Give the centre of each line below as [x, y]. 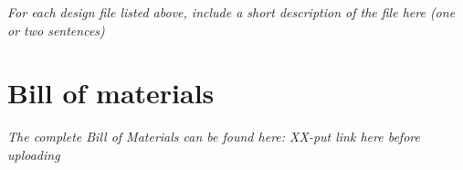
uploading [34, 154]
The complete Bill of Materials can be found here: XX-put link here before [214, 137]
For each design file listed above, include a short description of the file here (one [231, 12]
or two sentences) [56, 30]
